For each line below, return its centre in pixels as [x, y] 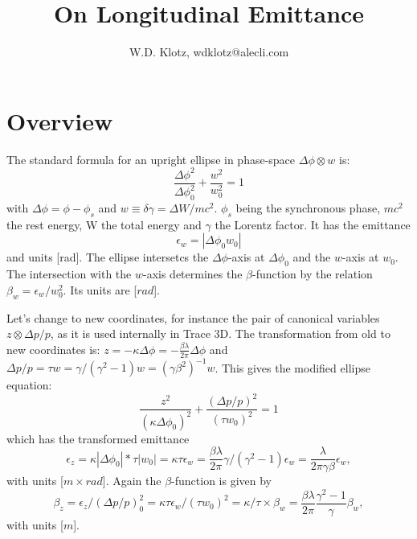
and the [312, 257]
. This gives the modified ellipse [292, 367]
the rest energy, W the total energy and [104, 224]
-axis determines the [192, 274]
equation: [29, 385]
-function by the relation [313, 274]
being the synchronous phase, [308, 207]
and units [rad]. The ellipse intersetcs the [108, 257]
